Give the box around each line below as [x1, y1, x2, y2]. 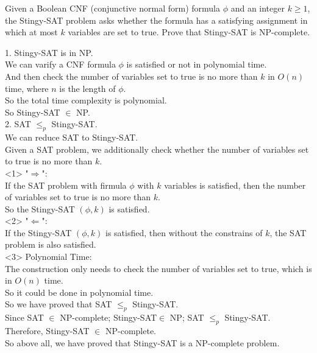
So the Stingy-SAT [5, 202, 75, 215]
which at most [5, 26, 58, 38]
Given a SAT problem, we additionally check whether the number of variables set [5, 142, 309, 155]
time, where [5, 82, 49, 94]
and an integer [230, 2, 285, 14]
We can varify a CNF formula [5, 58, 116, 71]
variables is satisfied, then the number [164, 178, 306, 191]
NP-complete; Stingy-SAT [60, 311, 157, 324]
